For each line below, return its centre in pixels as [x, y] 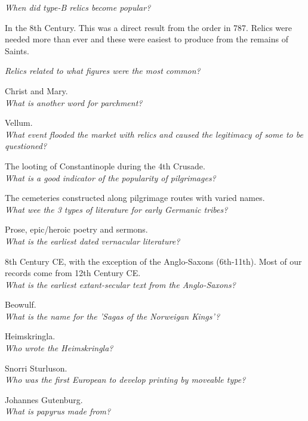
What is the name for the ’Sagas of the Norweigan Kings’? [113, 316]
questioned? [26, 146]
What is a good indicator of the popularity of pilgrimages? [110, 177]
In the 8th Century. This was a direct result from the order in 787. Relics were [149, 27]
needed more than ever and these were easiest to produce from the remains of [147, 39]
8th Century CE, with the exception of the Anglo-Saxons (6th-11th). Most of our [153, 261]
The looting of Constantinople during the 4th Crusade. [105, 165]
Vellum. [19, 123]
